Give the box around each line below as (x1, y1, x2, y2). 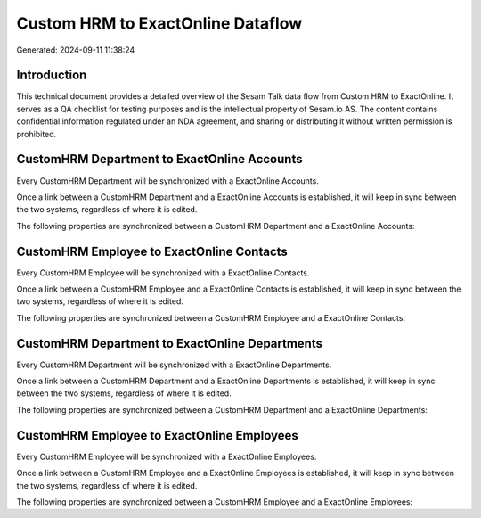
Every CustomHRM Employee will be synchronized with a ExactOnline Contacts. (16, 267, 310, 278)
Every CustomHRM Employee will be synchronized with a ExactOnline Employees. (16, 451, 317, 462)
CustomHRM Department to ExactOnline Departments (16, 335, 322, 351)
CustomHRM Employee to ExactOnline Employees (16, 428, 298, 443)
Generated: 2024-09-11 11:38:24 (16, 45, 135, 55)
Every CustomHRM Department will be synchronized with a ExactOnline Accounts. (16, 175, 320, 186)
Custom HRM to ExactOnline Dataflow (16, 13, 303, 33)
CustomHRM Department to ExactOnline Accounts (16, 152, 303, 167)
